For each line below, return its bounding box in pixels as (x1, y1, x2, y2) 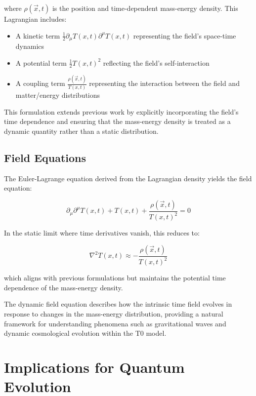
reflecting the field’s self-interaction (103, 57, 210, 68)
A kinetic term (15, 30, 60, 40)
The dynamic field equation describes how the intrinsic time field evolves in (4, 299, 232, 309)
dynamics (15, 41, 44, 51)
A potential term (15, 57, 67, 68)
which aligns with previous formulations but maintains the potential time (4, 273, 226, 283)
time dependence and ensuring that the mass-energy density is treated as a (4, 116, 231, 126)
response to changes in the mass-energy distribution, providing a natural (4, 308, 223, 318)
